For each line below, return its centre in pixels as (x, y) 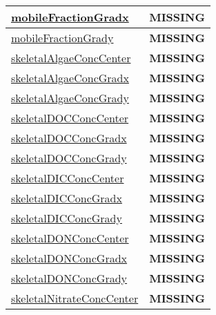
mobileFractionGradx (70, 17)
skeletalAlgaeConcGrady (70, 98)
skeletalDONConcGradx (69, 258)
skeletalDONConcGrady (69, 278)
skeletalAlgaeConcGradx (70, 78)
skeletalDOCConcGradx (69, 138)
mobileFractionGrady (62, 38)
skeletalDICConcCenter (68, 178)
